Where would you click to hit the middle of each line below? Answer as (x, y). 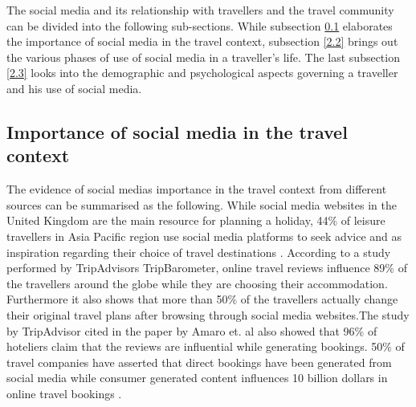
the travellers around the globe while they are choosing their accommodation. (197, 283)
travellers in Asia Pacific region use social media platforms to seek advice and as (204, 236)
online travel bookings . (64, 393)
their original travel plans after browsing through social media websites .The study (208, 314)
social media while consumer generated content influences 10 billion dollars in (197, 378)
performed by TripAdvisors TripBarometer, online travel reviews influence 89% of (207, 268)
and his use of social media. (74, 88)
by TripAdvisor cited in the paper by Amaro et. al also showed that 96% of (192, 330)
